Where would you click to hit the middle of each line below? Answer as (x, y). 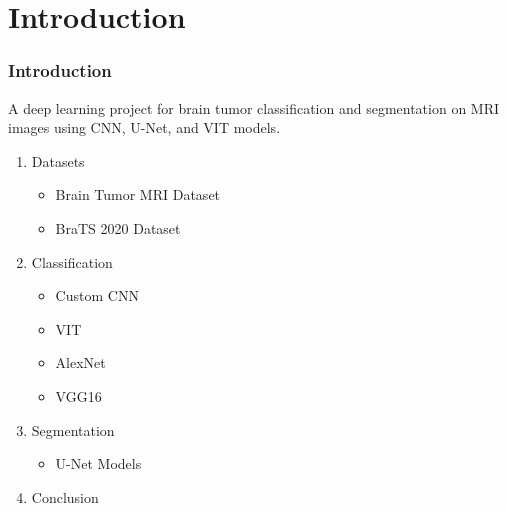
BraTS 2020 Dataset (118, 227)
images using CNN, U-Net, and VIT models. (144, 127)
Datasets (58, 160)
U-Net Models (98, 463)
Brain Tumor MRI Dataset (138, 194)
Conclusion (65, 496)
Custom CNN (97, 295)
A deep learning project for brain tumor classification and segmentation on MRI (254, 107)
